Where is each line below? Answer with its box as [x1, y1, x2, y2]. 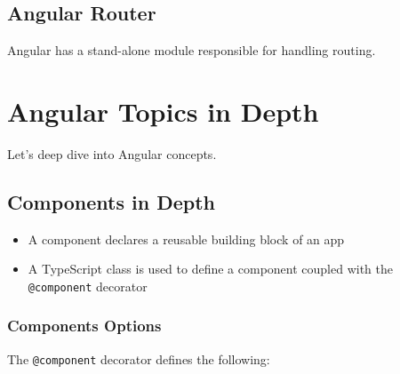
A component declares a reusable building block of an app [28, 229, 345, 248]
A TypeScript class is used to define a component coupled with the [28, 259, 394, 278]
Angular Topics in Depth [7, 92, 319, 129]
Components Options [7, 314, 162, 337]
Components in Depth [7, 187, 215, 215]
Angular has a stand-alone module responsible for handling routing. [7, 41, 376, 60]
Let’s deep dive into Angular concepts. [7, 144, 217, 163]
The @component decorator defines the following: [7, 349, 270, 368]
